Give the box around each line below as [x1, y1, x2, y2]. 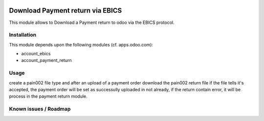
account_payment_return [21, 58, 72, 63]
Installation [9, 32, 37, 39]
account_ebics [21, 51, 51, 57]
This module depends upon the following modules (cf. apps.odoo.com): [9, 41, 154, 47]
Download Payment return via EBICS [9, 6, 122, 15]
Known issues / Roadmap [9, 105, 71, 112]
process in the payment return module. [9, 93, 88, 100]
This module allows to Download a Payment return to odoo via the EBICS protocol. [9, 20, 175, 25]
